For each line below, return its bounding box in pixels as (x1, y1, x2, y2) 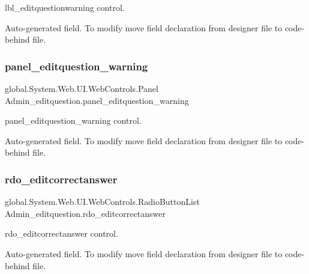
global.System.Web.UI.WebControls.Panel (5, 82, 158, 94)
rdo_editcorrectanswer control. (5, 227, 118, 240)
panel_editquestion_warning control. (5, 114, 142, 127)
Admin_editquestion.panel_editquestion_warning (5, 94, 189, 106)
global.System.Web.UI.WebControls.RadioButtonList (5, 195, 200, 208)
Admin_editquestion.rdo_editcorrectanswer (5, 207, 166, 219)
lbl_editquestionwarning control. (5, 1, 125, 13)
